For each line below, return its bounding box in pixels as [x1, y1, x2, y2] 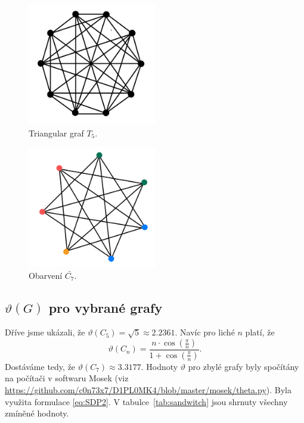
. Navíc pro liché [175, 326, 235, 338]
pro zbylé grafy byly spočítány [188, 360, 299, 372]
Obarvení [29, 269, 63, 281]
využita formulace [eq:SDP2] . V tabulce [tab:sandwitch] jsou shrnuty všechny [5, 395, 288, 408]
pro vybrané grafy [48, 298, 163, 316]
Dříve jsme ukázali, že [5, 326, 85, 338]
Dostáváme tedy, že [5, 360, 76, 372]
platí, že [245, 326, 275, 338]
